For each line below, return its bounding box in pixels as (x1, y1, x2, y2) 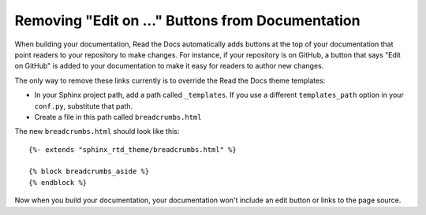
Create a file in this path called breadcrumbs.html (34, 112, 202, 121)
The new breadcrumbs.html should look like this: (14, 127, 180, 136)
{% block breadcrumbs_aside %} (28, 167, 150, 176)
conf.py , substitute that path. (34, 101, 133, 110)
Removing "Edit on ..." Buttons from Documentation (14, 12, 361, 29)
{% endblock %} (28, 178, 88, 187)
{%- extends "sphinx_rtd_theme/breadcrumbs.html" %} (28, 145, 237, 154)
